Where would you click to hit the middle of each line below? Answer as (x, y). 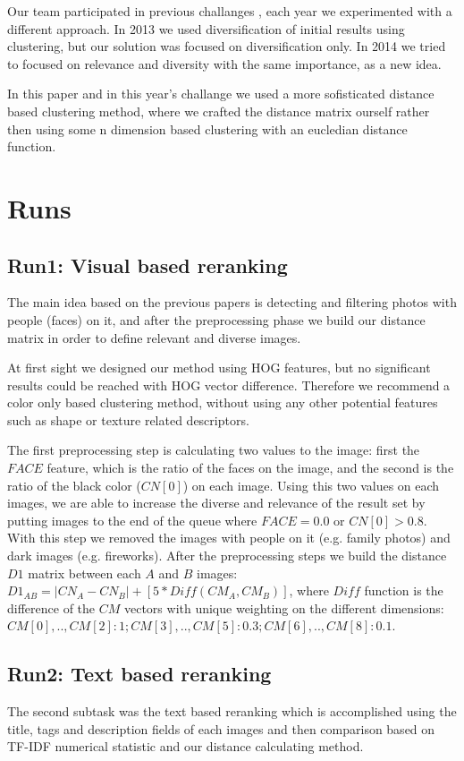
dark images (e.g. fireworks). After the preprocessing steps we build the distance (227, 556)
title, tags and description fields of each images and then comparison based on (221, 728)
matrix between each (84, 573)
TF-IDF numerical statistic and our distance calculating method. (186, 746)
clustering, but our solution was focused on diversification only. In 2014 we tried (227, 46)
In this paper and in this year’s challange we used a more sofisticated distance (221, 94)
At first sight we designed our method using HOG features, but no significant (219, 368)
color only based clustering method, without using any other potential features (223, 402)
